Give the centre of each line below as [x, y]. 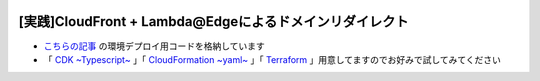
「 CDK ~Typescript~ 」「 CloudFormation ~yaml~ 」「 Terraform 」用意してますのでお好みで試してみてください [272, 59]
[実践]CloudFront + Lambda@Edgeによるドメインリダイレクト [213, 21]
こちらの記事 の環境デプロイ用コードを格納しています [154, 46]
